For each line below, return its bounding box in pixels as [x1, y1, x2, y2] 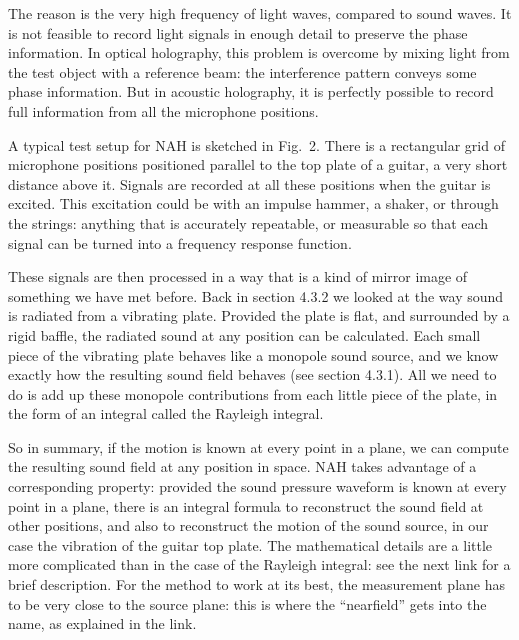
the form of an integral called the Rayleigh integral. [8, 403, 324, 424]
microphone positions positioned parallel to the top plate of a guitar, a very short [8, 154, 508, 175]
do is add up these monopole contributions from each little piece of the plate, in [8, 383, 498, 404]
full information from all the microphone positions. [8, 100, 319, 121]
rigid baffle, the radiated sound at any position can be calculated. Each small [8, 324, 481, 345]
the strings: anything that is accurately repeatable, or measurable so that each [8, 212, 489, 233]
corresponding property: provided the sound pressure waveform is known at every [8, 476, 507, 497]
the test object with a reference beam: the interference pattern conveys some [8, 61, 477, 82]
